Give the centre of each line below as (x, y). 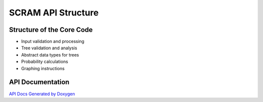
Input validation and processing (53, 42)
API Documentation (39, 82)
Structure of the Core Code (51, 30)
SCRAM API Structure (54, 13)
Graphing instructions (43, 68)
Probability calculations (45, 62)
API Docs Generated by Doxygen (42, 94)
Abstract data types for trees (50, 55)
